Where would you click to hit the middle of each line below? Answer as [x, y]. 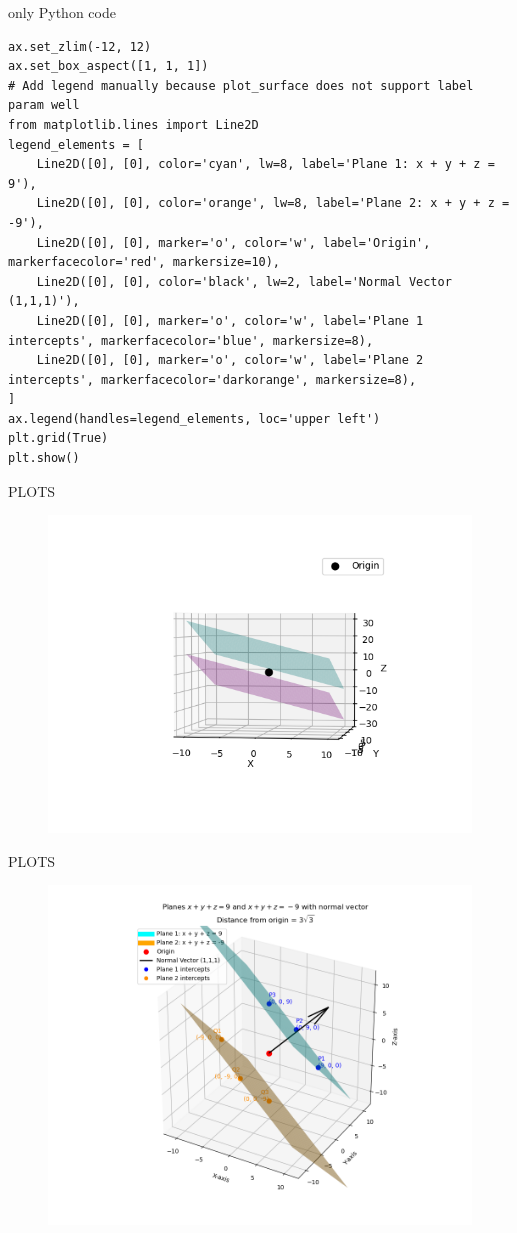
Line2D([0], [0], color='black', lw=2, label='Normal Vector [244, 281]
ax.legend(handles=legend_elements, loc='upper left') [194, 418]
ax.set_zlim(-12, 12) [80, 46]
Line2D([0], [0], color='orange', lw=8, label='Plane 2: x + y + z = [273, 203]
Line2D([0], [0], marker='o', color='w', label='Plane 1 [230, 320]
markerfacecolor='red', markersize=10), [144, 262]
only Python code [62, 12]
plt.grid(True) [58, 438]
